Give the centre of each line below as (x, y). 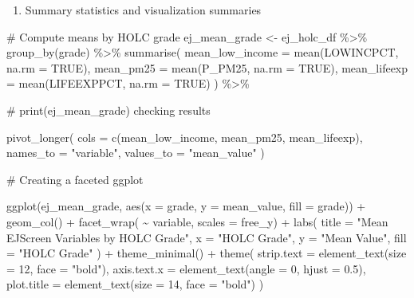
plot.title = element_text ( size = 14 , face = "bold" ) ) (135, 284)
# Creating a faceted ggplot (75, 179)
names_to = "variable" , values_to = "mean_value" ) (136, 153)
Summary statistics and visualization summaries (143, 10)
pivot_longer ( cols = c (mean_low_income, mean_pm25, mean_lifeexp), (185, 137)
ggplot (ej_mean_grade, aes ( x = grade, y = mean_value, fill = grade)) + (186, 206)
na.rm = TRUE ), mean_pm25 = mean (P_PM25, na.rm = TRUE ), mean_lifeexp (207, 67)
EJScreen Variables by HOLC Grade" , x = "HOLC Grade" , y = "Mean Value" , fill (207, 237)
